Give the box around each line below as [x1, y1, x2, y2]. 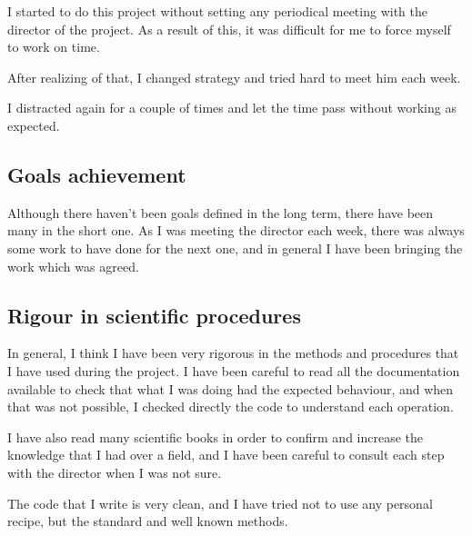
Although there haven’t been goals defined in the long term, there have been [7, 203, 434, 222]
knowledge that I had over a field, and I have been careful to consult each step [7, 445, 445, 464]
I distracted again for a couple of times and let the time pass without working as [7, 98, 457, 117]
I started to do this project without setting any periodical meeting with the [7, 2, 427, 20]
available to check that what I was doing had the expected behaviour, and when [7, 379, 454, 398]
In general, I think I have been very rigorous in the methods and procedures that [7, 343, 459, 362]
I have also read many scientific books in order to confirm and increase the [7, 427, 424, 446]
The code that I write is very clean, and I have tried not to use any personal [7, 493, 433, 512]
